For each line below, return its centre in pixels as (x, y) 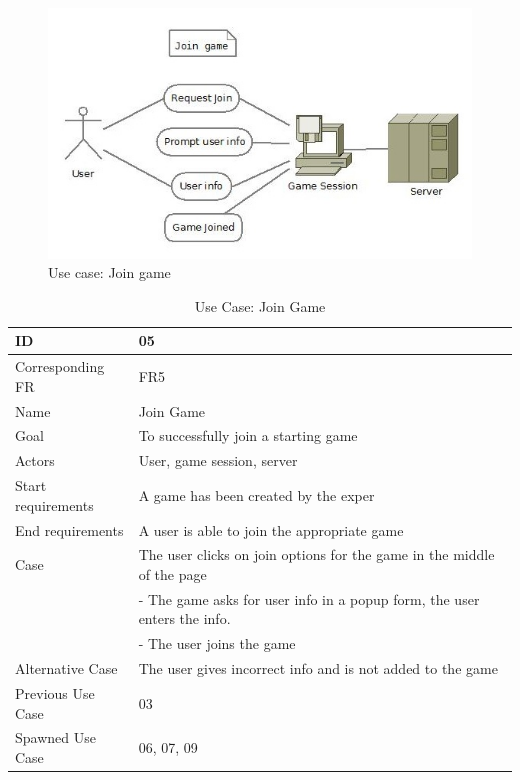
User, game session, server (218, 460)
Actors (35, 460)
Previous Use (55, 693)
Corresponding (60, 366)
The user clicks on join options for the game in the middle (316, 554)
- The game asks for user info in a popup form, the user (309, 598)
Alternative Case (66, 668)
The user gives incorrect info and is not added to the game (318, 668)
